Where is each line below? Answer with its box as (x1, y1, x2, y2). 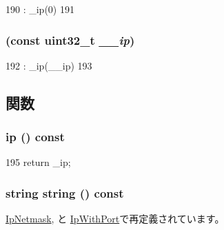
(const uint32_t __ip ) (6, 31, 135, 48)
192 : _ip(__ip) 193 (6, 58, 92, 72)
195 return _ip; (6, 155, 71, 169)
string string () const (6, 184, 124, 201)
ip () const (6, 128, 65, 145)
